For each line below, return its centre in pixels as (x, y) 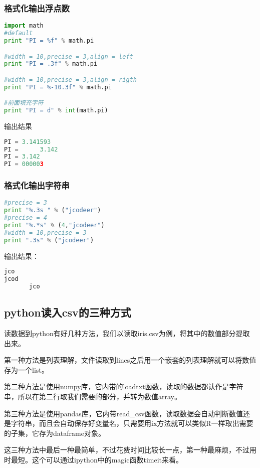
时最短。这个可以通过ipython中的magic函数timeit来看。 (94, 459)
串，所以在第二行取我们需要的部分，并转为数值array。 (93, 397)
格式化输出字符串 (37, 185)
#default (19, 33)
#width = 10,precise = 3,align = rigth (70, 80)
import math (24, 26)
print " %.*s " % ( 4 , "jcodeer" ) (54, 225)
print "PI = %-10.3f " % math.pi (58, 87)
